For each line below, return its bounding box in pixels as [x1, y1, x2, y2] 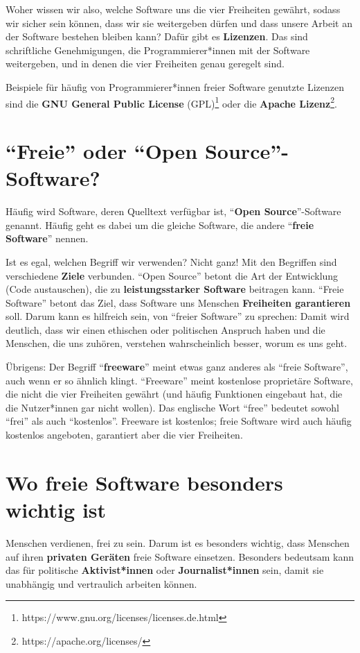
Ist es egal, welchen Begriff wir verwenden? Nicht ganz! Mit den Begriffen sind [6, 254, 337, 269]
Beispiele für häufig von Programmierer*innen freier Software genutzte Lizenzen [6, 79, 345, 94]
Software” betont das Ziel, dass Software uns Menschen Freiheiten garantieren [6, 295, 351, 309]
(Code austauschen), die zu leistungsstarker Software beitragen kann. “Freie [6, 282, 344, 296]
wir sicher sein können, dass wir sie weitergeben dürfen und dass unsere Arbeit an [6, 15, 352, 30]
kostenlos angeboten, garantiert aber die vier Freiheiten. [6, 427, 243, 442]
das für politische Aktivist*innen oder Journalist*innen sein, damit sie [6, 563, 324, 577]
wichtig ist [6, 495, 107, 523]
